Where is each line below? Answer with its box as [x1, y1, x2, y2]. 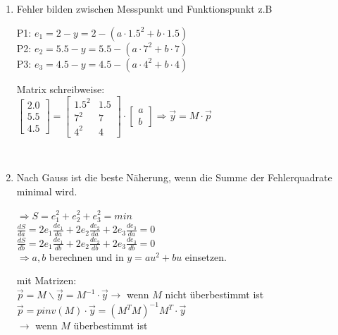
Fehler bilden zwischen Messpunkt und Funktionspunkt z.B [16, 1, 273, 16]
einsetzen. [184, 249, 227, 264]
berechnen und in [49, 249, 124, 264]
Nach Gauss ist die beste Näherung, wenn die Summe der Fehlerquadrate [16, 170, 332, 185]
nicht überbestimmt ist [165, 287, 264, 301]
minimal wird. [16, 183, 77, 198]
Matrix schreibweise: [16, 81, 105, 96]
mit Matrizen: [16, 273, 77, 288]
